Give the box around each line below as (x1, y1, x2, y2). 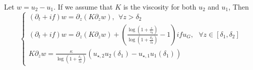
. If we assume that (53, 2, 113, 12)
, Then (228, 2, 249, 12)
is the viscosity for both (123, 2, 197, 12)
